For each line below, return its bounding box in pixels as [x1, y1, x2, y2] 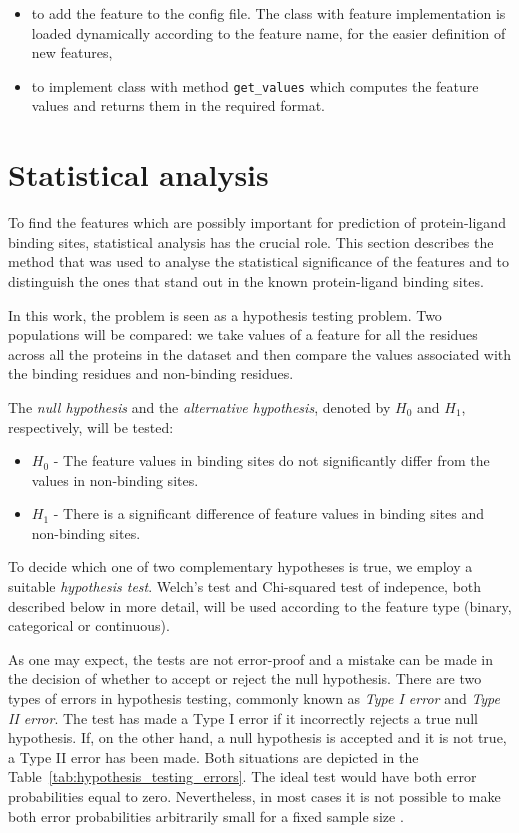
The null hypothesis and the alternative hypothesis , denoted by [8, 396, 391, 417]
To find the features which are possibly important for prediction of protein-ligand [8, 212, 506, 233]
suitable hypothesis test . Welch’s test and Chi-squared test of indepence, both [8, 576, 482, 597]
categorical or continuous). [8, 615, 170, 636]
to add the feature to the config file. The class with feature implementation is [31, 3, 506, 23]
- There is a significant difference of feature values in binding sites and [53, 503, 484, 524]
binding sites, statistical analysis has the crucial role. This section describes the [8, 231, 494, 252]
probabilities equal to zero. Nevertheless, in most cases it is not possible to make [8, 786, 501, 806]
